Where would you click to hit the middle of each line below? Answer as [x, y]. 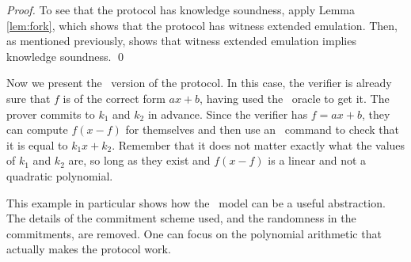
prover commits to [51, 114]
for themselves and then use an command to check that [263, 129]
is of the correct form [114, 98]
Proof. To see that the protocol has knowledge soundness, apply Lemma [181, 9]
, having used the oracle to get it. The [295, 98]
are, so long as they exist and [139, 160]
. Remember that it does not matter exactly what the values [259, 144]
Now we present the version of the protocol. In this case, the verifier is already [199, 83]
